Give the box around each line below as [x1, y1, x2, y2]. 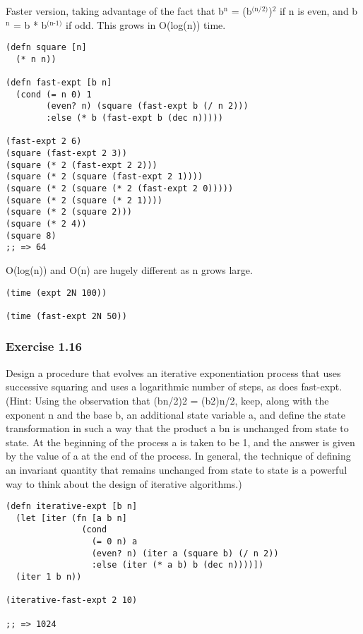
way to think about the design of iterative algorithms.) [6, 476, 242, 491]
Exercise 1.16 [6, 337, 83, 355]
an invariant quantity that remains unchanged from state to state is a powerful [6, 462, 347, 477]
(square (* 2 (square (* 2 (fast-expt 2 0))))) [6, 184, 234, 194]
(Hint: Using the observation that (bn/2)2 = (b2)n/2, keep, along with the [6, 393, 329, 407]
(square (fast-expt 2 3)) [6, 148, 127, 159]
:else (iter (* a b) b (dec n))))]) [91, 560, 264, 570]
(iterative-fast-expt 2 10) [6, 595, 138, 606]
